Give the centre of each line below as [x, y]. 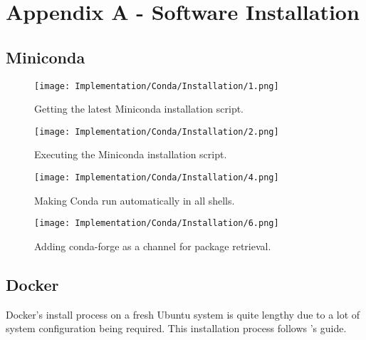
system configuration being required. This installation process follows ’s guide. [176, 328]
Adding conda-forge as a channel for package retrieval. [153, 246]
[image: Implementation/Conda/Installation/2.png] [157, 132]
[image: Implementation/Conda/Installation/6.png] [157, 223]
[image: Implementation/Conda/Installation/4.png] [157, 178]
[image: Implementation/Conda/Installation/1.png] [157, 86]
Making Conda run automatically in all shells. [135, 200]
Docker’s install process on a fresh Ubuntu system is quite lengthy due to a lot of [183, 314]
